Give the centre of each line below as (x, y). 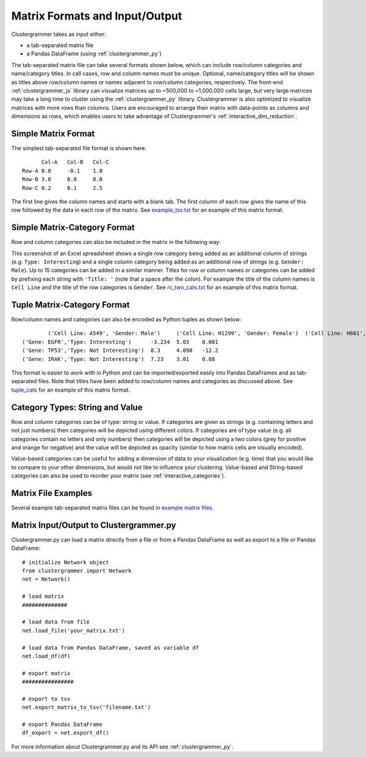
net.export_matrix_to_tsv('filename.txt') (87, 707)
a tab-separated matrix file (60, 45)
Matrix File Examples (52, 493)
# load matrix (43, 597)
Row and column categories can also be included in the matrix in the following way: (116, 242)
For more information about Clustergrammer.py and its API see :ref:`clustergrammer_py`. (123, 747)
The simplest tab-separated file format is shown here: (79, 148)
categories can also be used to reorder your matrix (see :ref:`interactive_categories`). (118, 476)
